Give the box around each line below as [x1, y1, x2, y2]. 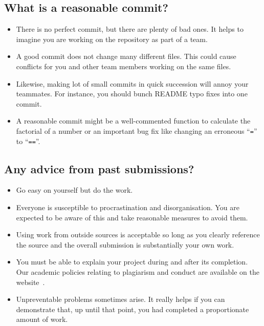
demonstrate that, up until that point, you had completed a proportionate [16, 303, 249, 314]
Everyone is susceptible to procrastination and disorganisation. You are [16, 202, 239, 213]
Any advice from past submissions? [4, 160, 194, 176]
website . [16, 276, 45, 287]
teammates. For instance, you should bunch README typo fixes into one [16, 88, 248, 99]
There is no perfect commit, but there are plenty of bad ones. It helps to [16, 24, 244, 34]
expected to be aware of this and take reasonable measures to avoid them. [16, 212, 248, 222]
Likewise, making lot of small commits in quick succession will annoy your [16, 78, 249, 89]
